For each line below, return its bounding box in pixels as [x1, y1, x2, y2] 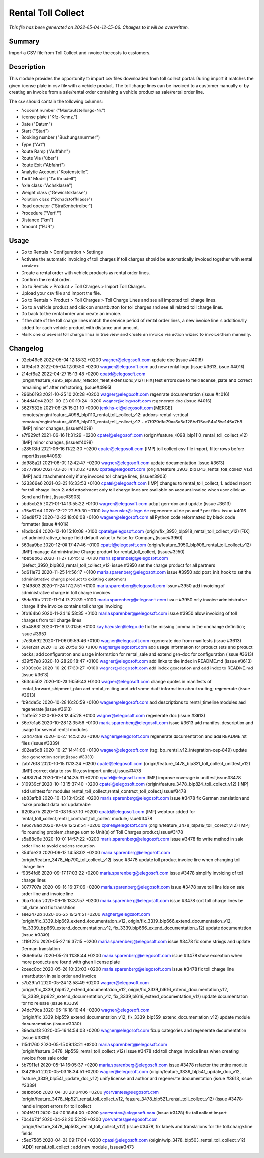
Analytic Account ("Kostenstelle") [21, 169, 89, 175]
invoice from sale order [21, 1055, 68, 1061]
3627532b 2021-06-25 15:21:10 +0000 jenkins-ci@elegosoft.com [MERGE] [21, 405, 172, 411]
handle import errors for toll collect [21, 1103, 91, 1109]
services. [21, 263, 40, 269]
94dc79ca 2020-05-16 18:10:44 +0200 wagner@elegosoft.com [21, 1007, 150, 1013]
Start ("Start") [21, 128, 49, 134]
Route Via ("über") [21, 155, 59, 161]
